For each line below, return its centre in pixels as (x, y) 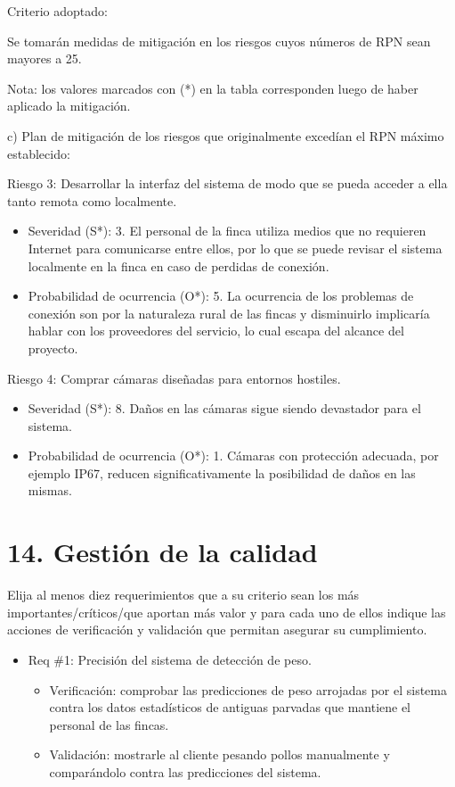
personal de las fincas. (109, 724)
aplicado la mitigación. (69, 106)
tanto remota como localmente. (92, 200)
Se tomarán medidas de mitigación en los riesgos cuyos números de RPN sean (219, 41)
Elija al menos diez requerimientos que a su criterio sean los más (183, 595)
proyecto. (53, 348)
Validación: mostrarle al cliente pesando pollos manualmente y (219, 754)
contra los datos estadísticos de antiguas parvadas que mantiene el (230, 707)
